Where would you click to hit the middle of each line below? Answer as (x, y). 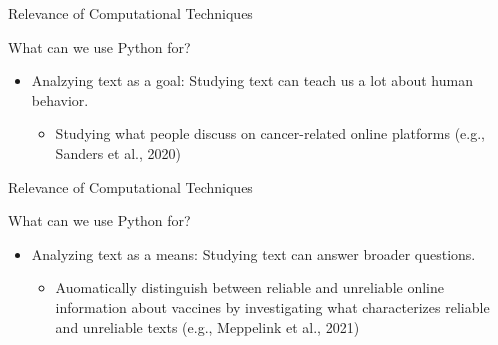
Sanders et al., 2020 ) (118, 152)
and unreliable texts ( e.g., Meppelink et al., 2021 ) (207, 326)
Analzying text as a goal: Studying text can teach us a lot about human (252, 80)
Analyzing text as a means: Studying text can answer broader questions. (253, 253)
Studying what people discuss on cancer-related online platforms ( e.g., (270, 133)
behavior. (60, 99)
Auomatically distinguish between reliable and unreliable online (249, 287)
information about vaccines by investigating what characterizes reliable (272, 306)
